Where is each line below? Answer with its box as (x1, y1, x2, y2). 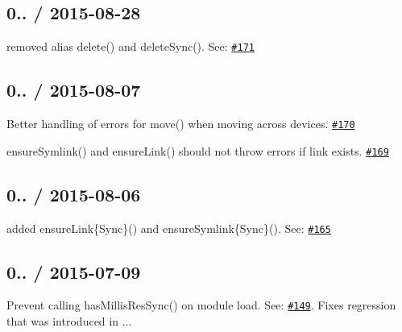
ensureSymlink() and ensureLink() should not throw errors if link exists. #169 (6, 142, 389, 159)
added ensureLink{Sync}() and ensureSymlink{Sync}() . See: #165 (6, 219, 331, 236)
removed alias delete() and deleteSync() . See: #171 (6, 38, 255, 55)
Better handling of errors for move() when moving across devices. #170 (6, 115, 355, 132)
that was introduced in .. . (6, 313, 132, 330)
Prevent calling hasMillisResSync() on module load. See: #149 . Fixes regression (6, 297, 396, 313)
